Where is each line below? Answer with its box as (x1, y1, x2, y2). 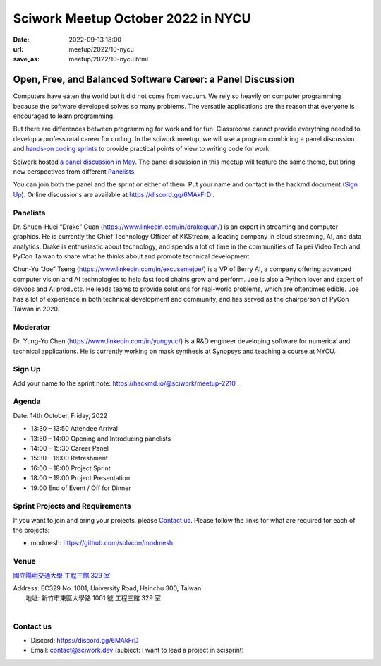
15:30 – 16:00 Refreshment (30, 454, 109, 463)
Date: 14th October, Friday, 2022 (13, 411, 108, 420)
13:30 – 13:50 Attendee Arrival (30, 424, 118, 433)
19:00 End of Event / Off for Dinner (30, 484, 131, 492)
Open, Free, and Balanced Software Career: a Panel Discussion (13, 73, 295, 85)
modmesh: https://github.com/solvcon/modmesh (30, 539, 174, 547)
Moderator (13, 322, 51, 332)
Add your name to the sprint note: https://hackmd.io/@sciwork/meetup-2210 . (13, 379, 239, 388)
